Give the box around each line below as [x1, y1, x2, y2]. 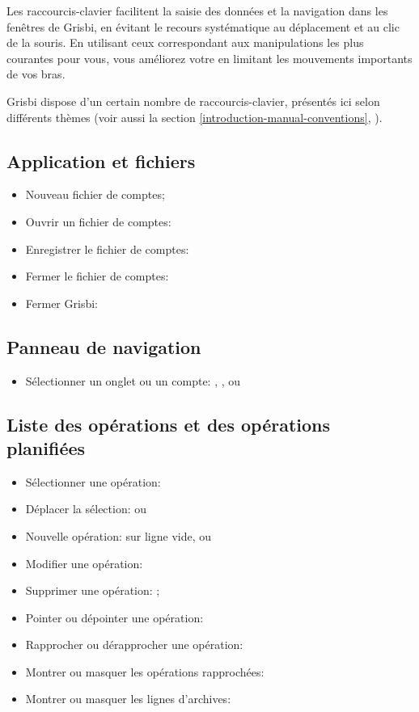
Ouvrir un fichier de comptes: [25, 213, 171, 230]
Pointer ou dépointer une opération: [25, 609, 204, 626]
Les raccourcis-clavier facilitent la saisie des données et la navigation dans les [6, 2, 388, 19]
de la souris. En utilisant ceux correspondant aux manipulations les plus [6, 34, 364, 51]
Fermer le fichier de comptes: [25, 268, 169, 284]
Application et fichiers [6, 148, 196, 173]
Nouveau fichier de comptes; [25, 186, 165, 203]
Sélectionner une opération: [25, 473, 161, 490]
